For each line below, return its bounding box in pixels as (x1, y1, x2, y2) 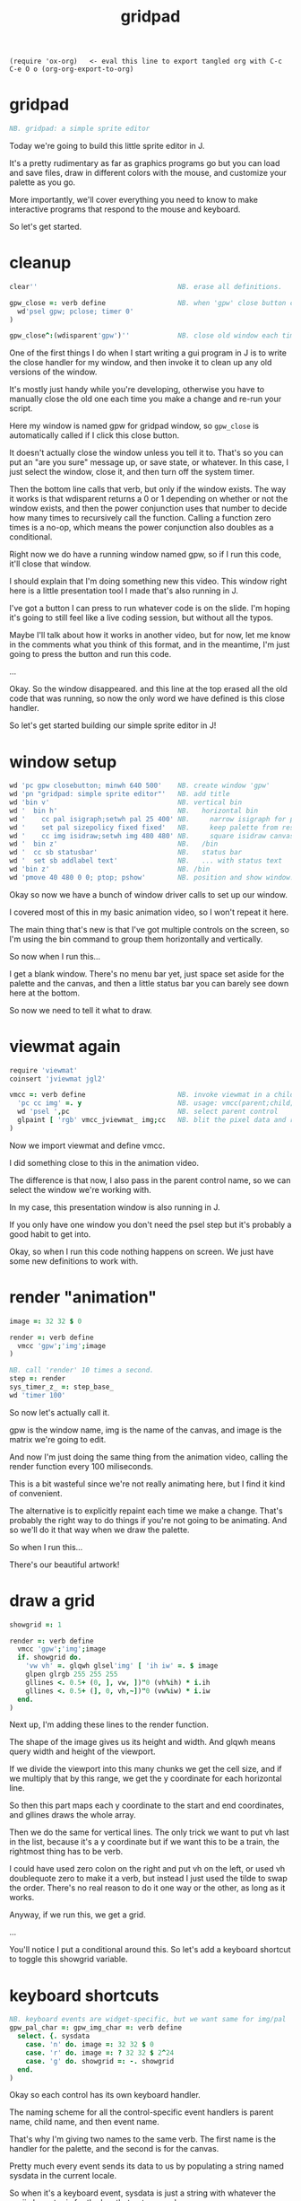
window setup (9, 751, 117, 772)
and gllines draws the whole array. (9, 1810, 136, 1820)
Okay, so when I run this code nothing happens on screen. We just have (9, 1246, 274, 1257)
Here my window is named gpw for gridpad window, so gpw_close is (9, 420, 260, 432)
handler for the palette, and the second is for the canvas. (9, 2144, 219, 2154)
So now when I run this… (9, 951, 101, 961)
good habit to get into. (9, 1228, 91, 1240)
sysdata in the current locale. (9, 2170, 117, 2181)
